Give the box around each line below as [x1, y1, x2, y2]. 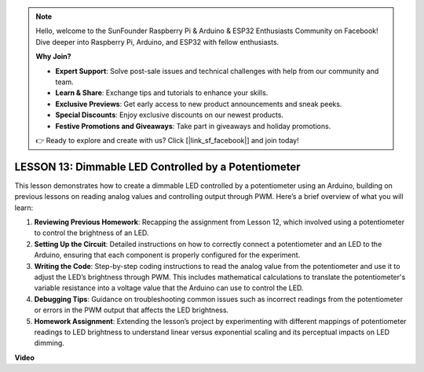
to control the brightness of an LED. [34, 228, 149, 238]
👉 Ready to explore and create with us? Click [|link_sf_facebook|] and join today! [35, 135, 299, 145]
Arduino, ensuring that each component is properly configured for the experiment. [34, 250, 301, 260]
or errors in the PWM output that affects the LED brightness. [34, 305, 229, 315]
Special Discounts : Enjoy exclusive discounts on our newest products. [55, 110, 284, 120]
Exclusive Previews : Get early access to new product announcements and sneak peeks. [55, 99, 342, 109]
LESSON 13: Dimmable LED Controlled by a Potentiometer [14, 160, 302, 173]
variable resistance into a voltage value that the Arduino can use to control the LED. [34, 283, 304, 293]
